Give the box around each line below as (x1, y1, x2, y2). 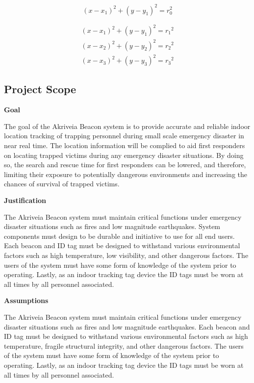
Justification (4, 195, 46, 205)
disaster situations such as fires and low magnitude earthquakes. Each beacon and (4, 321, 250, 332)
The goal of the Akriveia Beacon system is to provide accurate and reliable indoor (4, 121, 251, 131)
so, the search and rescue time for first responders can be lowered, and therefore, (4, 159, 246, 170)
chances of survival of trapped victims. (4, 179, 120, 189)
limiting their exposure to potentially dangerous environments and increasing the (4, 169, 247, 179)
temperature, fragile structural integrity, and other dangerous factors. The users (4, 340, 244, 351)
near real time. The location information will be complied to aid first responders (4, 140, 245, 151)
